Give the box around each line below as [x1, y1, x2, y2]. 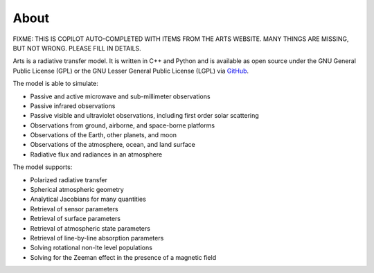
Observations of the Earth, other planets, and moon [30, 131, 177, 139]
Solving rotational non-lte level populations [30, 243, 152, 252]
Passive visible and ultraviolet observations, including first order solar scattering [30, 112, 259, 120]
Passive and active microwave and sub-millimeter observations [30, 92, 211, 100]
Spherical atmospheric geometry [30, 186, 124, 194]
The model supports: [12, 163, 73, 171]
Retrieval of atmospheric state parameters [30, 224, 150, 232]
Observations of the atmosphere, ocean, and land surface [30, 141, 195, 149]
